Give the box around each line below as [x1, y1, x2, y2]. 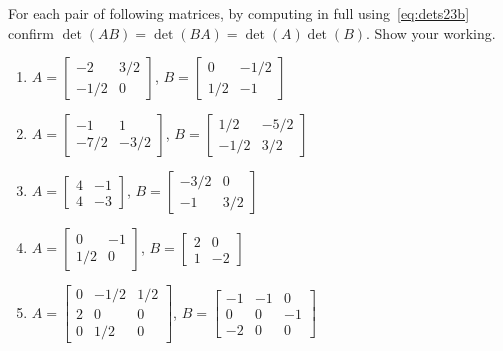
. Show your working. [366, 22, 496, 43]
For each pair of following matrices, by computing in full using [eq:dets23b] [8, 3, 470, 23]
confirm [8, 22, 54, 43]
